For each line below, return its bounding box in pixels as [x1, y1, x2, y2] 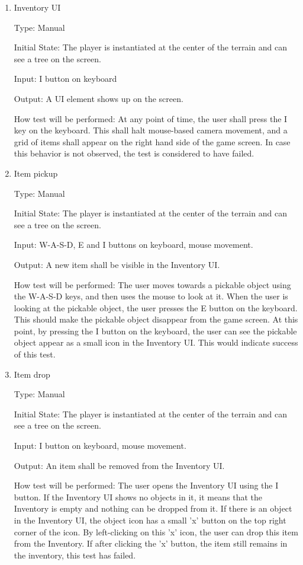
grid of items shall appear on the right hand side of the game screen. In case [14, 135, 291, 148]
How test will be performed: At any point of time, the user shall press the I [14, 112, 288, 125]
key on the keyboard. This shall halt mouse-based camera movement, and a [14, 124, 288, 136]
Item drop [14, 368, 50, 380]
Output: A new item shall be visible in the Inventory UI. [14, 258, 220, 270]
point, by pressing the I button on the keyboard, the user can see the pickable [14, 324, 297, 337]
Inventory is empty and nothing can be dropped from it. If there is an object [14, 502, 292, 515]
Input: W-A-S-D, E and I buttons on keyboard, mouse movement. [14, 238, 253, 251]
